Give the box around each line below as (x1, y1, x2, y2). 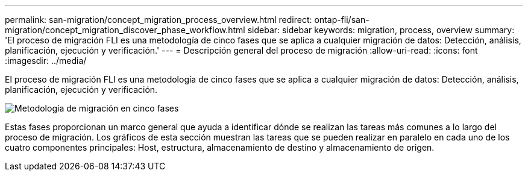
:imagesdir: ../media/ (5, 55, 87, 66)
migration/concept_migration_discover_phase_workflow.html (5, 25, 245, 35)
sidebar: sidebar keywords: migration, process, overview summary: (247, 25, 515, 35)
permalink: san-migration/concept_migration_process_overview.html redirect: (5, 14, 312, 25)
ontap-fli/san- (314, 14, 369, 25)
